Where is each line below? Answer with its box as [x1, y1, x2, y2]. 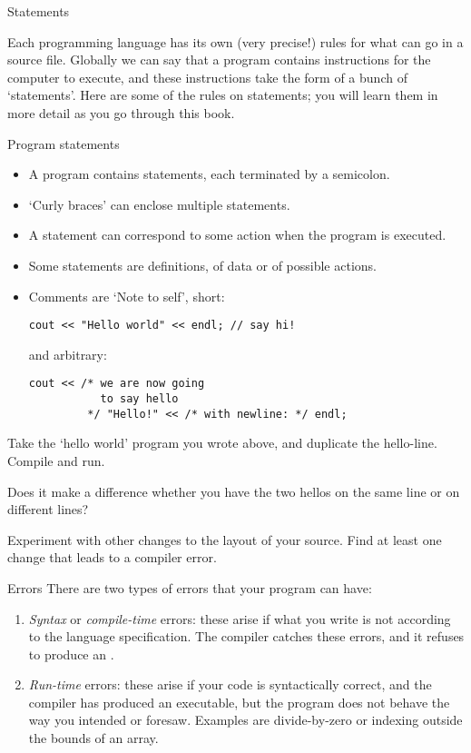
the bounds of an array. [28, 728, 159, 748]
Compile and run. [7, 451, 105, 470]
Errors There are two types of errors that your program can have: [7, 578, 372, 597]
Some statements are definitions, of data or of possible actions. [28, 255, 377, 274]
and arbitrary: [28, 344, 107, 363]
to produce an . [28, 644, 114, 663]
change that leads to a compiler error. [7, 548, 217, 567]
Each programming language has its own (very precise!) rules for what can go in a [7, 32, 464, 51]
